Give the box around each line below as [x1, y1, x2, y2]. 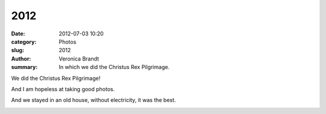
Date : [11, 30, 25, 37]
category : [11, 38, 37, 45]
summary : [11, 64, 38, 71]
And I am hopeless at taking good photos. [11, 85, 115, 92]
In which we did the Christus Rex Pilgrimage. [59, 64, 170, 71]
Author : [11, 55, 31, 62]
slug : [11, 47, 24, 54]
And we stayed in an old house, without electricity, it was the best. [11, 97, 176, 104]
